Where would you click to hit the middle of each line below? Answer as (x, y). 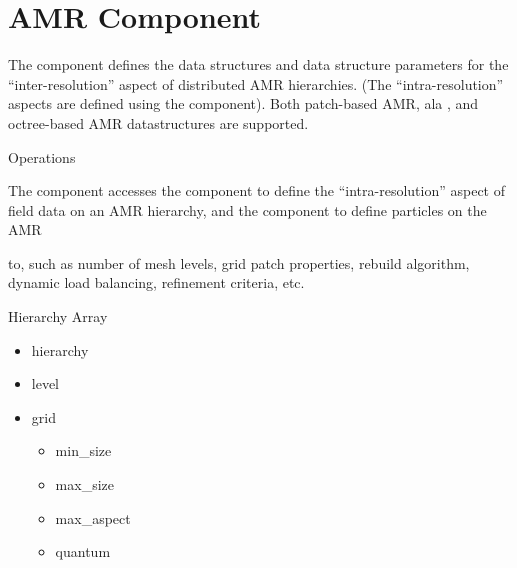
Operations (42, 156)
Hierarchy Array (58, 316)
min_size (83, 450)
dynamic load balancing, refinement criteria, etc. (156, 282)
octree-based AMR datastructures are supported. (158, 122)
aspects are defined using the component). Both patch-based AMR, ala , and (243, 103)
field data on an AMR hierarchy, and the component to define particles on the (247, 209)
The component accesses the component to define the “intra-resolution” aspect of (257, 190)
